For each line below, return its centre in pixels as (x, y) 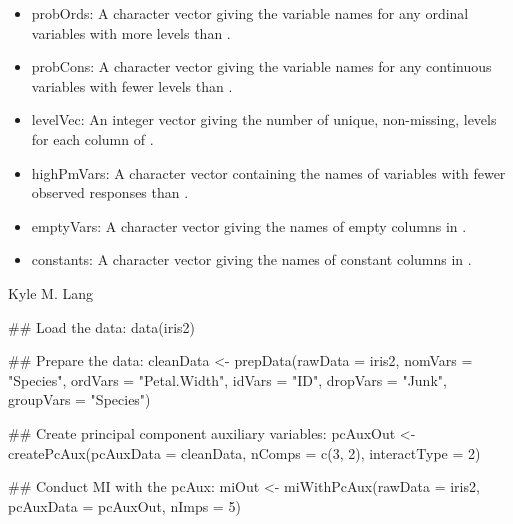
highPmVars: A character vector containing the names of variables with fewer (268, 172)
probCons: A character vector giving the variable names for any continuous (261, 66)
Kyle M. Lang (50, 292)
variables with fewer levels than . (132, 85)
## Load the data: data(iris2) (101, 326)
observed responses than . (110, 192)
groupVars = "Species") (79, 399)
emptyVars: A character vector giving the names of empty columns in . (249, 225)
